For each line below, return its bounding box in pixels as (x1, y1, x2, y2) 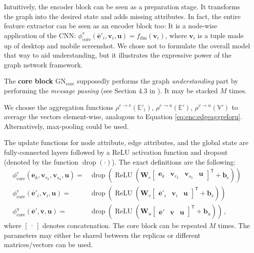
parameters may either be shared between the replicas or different (4, 230, 201, 240)
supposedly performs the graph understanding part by (77, 76, 238, 86)
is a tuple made (197, 30, 244, 40)
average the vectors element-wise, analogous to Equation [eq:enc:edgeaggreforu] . (4, 111, 242, 122)
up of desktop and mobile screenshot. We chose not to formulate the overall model (4, 40, 251, 50)
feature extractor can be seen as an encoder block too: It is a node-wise (4, 21, 217, 31)
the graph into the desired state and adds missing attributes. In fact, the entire (4, 11, 241, 21)
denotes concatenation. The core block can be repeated (42, 220, 207, 231)
